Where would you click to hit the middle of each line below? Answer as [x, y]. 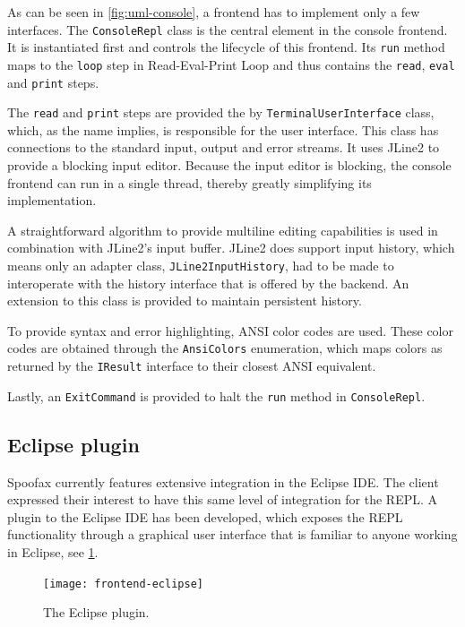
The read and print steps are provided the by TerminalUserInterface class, [221, 112]
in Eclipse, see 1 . [53, 552]
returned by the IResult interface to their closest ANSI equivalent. [192, 366]
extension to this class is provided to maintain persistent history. [185, 301]
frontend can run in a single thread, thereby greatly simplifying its [189, 182]
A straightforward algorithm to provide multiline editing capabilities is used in [223, 230]
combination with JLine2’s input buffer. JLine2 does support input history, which [231, 248]
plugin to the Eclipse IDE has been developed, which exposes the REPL [205, 516]
